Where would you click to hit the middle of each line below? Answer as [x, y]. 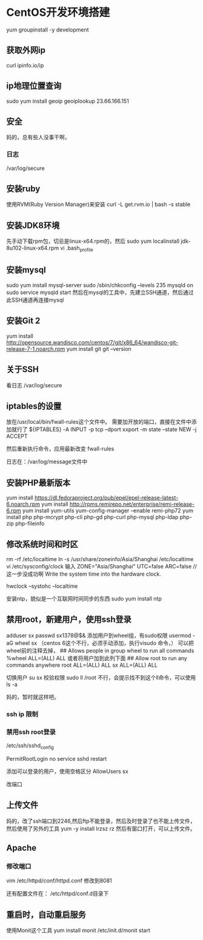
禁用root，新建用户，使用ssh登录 [69, 620]
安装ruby [23, 189]
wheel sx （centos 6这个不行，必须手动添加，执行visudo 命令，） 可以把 [104, 643]
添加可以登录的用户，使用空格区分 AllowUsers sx [67, 771]
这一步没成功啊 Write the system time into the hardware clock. [84, 574]
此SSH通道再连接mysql [35, 300]
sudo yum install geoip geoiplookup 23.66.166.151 [68, 101]
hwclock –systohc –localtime [42, 586]
